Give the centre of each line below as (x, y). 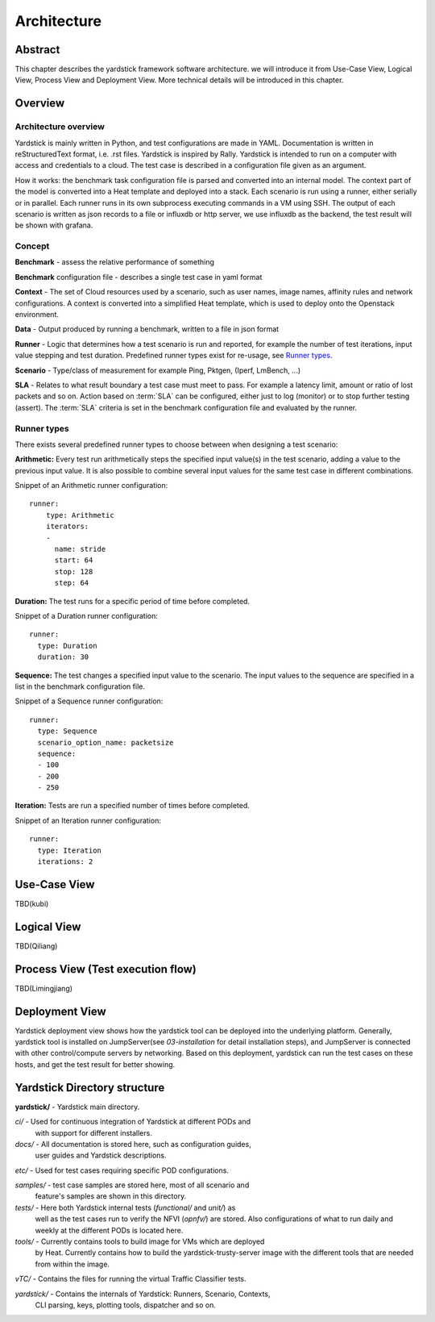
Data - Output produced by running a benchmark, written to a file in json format (147, 329)
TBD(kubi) (32, 903)
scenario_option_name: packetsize (106, 742)
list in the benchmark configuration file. (80, 686)
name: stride (80, 549)
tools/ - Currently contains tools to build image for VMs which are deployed (140, 1241)
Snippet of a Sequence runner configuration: (89, 701)
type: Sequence (67, 731)
